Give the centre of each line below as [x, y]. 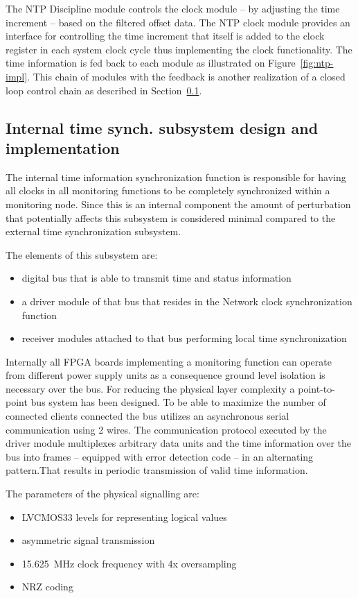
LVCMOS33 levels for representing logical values [124, 516]
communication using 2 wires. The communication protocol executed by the [166, 429]
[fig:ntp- [317, 63]
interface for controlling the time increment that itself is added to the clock [165, 36]
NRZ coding [47, 587]
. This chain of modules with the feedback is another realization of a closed [186, 76]
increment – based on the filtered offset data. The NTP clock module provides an [178, 22]
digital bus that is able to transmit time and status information [156, 278]
